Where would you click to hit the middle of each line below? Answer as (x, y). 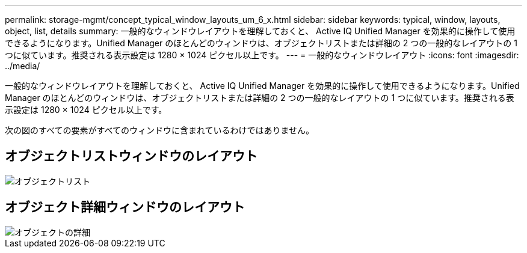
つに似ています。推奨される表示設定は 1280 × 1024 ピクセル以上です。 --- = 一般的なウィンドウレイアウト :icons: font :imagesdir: (262, 55)
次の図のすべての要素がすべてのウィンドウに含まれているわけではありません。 (160, 130)
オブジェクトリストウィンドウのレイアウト (131, 156)
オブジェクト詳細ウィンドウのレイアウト (125, 207)
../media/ (23, 66)
